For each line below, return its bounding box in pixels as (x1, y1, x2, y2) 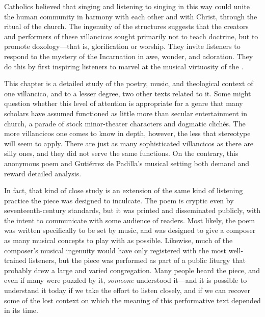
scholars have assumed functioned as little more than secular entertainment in (4, 108, 247, 118)
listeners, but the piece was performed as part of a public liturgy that (29, 255, 246, 266)
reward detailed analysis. (4, 168, 82, 178)
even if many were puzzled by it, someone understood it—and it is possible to (4, 275, 247, 285)
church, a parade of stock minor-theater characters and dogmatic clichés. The (4, 118, 246, 128)
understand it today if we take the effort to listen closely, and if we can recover (4, 285, 250, 296)
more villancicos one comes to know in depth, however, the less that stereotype (4, 128, 251, 139)
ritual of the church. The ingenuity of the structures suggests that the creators (4, 21, 249, 32)
